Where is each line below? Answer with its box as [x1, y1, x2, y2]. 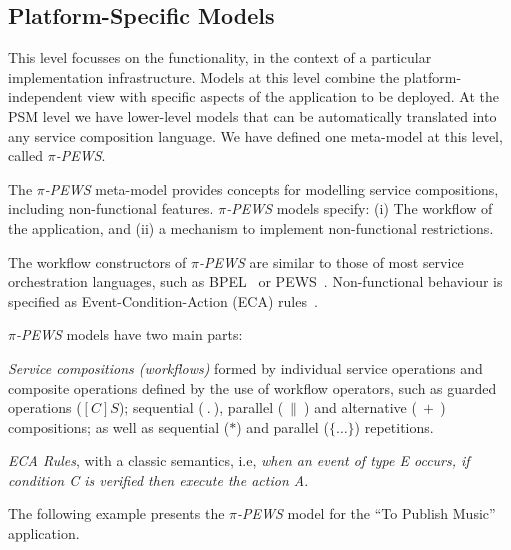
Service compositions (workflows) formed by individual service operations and [8, 357, 483, 378]
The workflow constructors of [8, 251, 187, 272]
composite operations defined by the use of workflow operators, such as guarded [8, 377, 497, 398]
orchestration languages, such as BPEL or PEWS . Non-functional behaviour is [8, 271, 503, 292]
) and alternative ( [304, 397, 417, 418]
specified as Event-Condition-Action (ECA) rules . [8, 290, 318, 311]
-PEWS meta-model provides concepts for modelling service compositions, [44, 178, 499, 199]
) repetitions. [354, 416, 434, 437]
